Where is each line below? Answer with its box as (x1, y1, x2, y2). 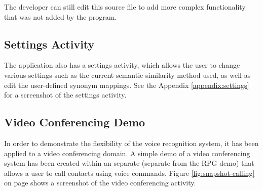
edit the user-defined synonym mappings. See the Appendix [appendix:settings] (4, 79, 249, 90)
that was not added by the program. (4, 11, 117, 22)
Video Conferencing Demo (4, 114, 145, 130)
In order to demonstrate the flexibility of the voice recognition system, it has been (4, 137, 259, 148)
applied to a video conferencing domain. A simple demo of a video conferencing (4, 148, 250, 158)
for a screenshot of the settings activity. (4, 89, 127, 100)
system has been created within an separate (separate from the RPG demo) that (4, 158, 254, 168)
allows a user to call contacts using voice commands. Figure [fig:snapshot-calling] (4, 167, 255, 178)
